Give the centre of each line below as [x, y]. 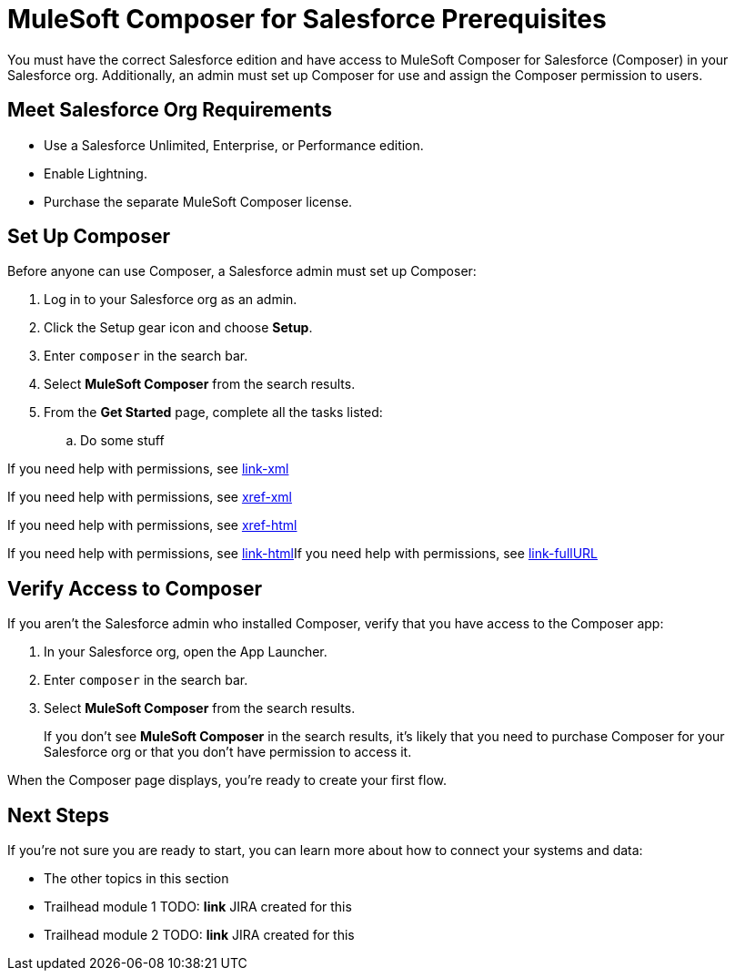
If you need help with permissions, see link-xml [148, 469]
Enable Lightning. [96, 173]
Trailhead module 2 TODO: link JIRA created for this [199, 935]
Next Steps [58, 815]
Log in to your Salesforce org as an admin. [171, 300]
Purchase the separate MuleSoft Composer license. [198, 201]
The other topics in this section [136, 879]
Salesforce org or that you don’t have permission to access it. [228, 752]
